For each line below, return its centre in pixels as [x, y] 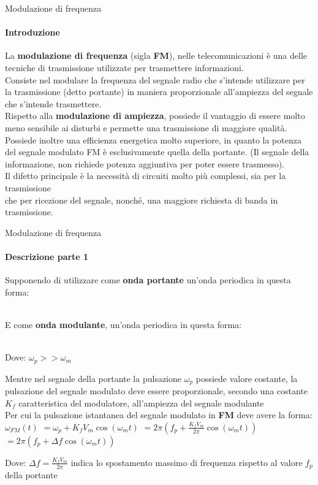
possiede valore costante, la [247, 378]
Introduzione [32, 32]
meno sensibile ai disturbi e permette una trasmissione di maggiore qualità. [146, 127]
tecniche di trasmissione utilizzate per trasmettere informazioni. [124, 67]
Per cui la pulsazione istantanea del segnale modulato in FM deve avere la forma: [159, 415]
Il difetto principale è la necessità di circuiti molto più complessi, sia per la [146, 176]
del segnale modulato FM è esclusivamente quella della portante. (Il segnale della [157, 152]
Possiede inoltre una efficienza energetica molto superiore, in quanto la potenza [153, 139]
